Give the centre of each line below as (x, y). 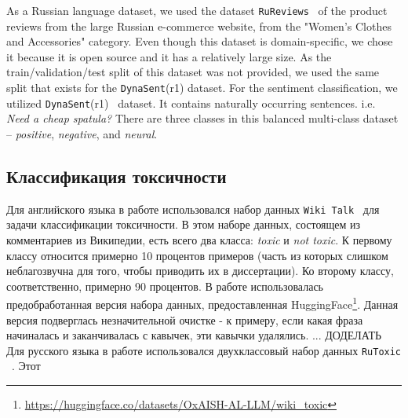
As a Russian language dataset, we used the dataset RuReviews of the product (197, 10)
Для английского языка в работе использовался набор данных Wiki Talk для (193, 209)
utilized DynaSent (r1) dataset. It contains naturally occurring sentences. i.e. (191, 103)
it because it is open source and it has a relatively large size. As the (169, 56)
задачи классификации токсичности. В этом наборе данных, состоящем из (184, 224)
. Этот (26, 366)
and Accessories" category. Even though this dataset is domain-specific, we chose (200, 41)
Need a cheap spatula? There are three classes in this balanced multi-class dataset (202, 118)
